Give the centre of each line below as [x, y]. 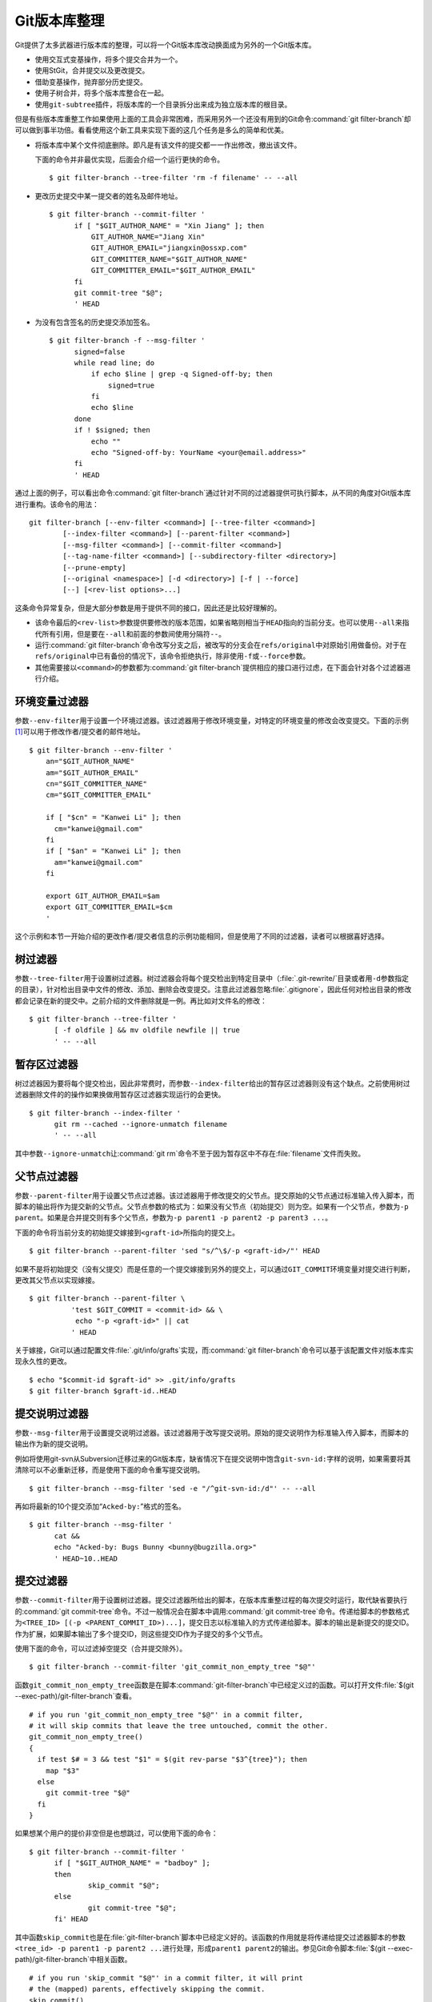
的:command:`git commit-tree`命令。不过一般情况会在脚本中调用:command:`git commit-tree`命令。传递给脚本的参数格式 [212, 1611]
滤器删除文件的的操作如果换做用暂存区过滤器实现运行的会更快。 [120, 1095]
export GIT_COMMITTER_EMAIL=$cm [109, 907]
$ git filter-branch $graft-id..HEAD [103, 1391]
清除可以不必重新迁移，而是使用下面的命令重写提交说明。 [109, 1470]
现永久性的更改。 [43, 1361]
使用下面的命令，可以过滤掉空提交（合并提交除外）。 [101, 1648]
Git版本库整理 [60, 21]
